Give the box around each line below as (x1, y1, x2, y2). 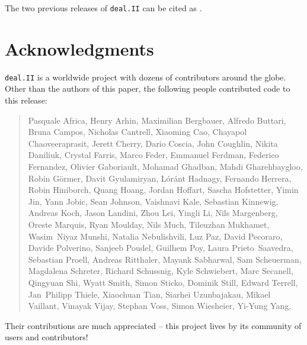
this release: (5, 94, 47, 107)
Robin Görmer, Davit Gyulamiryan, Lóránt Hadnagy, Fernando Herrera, (28, 172, 292, 184)
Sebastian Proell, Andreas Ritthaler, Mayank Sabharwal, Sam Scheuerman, (28, 253, 302, 265)
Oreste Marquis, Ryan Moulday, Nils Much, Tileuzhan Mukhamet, (28, 218, 270, 230)
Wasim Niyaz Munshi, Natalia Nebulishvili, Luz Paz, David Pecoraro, (28, 230, 283, 242)
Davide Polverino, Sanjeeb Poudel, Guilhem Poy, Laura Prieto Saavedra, (28, 241, 293, 254)
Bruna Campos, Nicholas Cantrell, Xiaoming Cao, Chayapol (28, 125, 247, 138)
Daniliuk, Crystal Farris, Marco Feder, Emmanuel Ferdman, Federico (28, 149, 279, 161)
